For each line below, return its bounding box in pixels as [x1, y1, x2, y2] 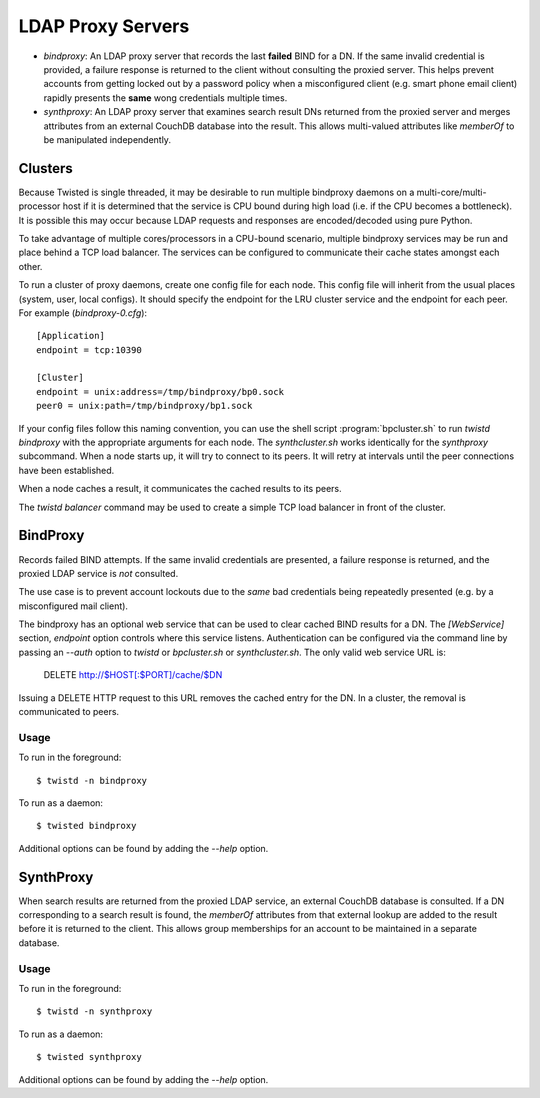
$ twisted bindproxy [36, 820, 137, 832]
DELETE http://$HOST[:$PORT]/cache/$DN [43, 669, 223, 681]
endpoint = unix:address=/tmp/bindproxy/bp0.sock [36, 386, 285, 397]
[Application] [36, 330, 105, 342]
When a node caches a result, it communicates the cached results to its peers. [18, 483, 342, 495]
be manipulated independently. [43, 133, 172, 145]
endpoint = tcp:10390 [36, 344, 142, 355]
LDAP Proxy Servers [18, 15, 190, 37]
